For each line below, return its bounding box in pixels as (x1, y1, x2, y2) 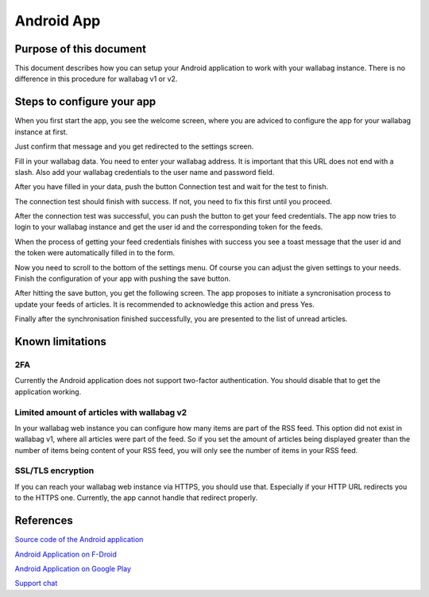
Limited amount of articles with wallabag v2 (14, 406, 187, 417)
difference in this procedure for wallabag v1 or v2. (14, 74, 178, 83)
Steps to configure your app (14, 95, 157, 109)
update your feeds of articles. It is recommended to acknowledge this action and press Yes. (14, 299, 315, 309)
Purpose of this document (14, 42, 147, 56)
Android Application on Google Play (14, 564, 131, 573)
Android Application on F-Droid (14, 549, 117, 559)
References (14, 514, 73, 528)
